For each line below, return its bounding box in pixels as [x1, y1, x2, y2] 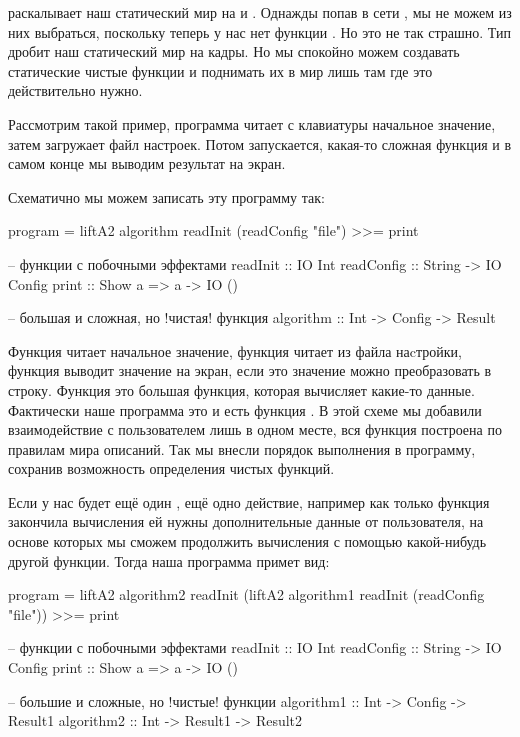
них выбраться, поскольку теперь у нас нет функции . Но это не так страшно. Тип [8, 21, 511, 42]
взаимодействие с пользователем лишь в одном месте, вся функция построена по [8, 419, 502, 440]
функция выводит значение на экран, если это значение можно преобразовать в [8, 360, 492, 381]
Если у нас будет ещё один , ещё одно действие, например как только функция [8, 491, 490, 512]
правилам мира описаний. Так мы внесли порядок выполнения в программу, [8, 438, 476, 459]
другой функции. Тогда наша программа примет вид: [8, 550, 330, 571]
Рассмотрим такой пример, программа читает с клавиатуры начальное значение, [8, 113, 496, 134]
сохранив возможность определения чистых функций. [8, 458, 335, 479]
